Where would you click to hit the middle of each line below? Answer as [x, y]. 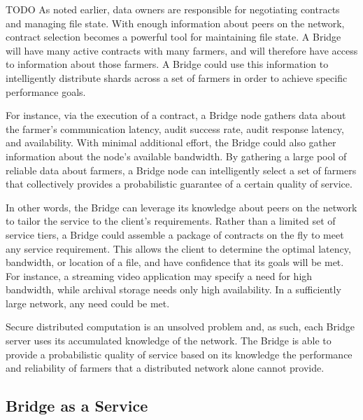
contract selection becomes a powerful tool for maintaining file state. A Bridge [173, 37]
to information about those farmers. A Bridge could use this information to [167, 64]
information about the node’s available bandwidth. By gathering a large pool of [176, 156]
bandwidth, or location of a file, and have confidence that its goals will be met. [175, 262]
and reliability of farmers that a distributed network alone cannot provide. [165, 368]
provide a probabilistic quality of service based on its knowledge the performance [179, 354]
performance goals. [46, 91]
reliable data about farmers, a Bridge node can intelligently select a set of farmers [181, 170]
